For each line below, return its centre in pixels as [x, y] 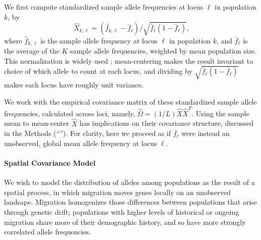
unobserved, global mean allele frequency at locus [81, 143]
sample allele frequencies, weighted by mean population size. [163, 51]
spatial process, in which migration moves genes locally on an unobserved [117, 192]
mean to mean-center [37, 123]
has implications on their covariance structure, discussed [167, 123]
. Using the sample [220, 113]
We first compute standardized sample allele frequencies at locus [104, 7]
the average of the [32, 51]
